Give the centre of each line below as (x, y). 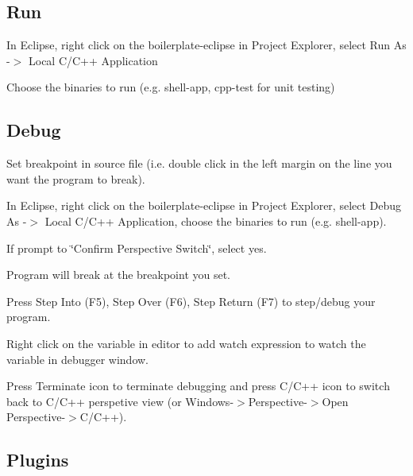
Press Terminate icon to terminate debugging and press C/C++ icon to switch (198, 386)
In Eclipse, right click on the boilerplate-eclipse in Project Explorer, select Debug (204, 205)
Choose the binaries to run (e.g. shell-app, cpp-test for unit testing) (171, 87)
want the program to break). (76, 178)
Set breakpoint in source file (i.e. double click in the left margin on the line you (199, 163)
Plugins (38, 460)
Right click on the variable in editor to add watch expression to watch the (186, 343)
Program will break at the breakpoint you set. (119, 275)
